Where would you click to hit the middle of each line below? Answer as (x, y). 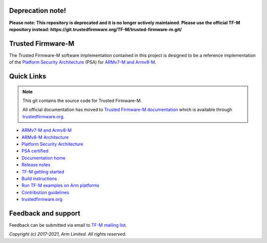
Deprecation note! (38, 11)
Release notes (36, 165)
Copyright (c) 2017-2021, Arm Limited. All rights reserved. (68, 234)
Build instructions (39, 178)
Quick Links (28, 76)
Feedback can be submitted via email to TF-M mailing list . (68, 225)
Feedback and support (45, 213)
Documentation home (44, 158)
